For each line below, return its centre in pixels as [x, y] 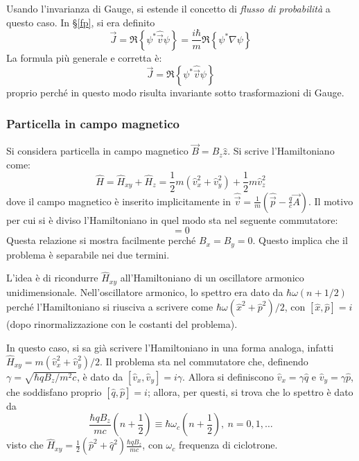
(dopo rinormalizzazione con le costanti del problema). [122, 324]
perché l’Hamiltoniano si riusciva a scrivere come [110, 307]
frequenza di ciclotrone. [228, 445]
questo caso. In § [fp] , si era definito [81, 22]
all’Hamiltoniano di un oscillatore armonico [212, 278]
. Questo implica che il [300, 240]
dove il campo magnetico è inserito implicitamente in [119, 201]
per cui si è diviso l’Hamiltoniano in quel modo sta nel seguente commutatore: [172, 219]
